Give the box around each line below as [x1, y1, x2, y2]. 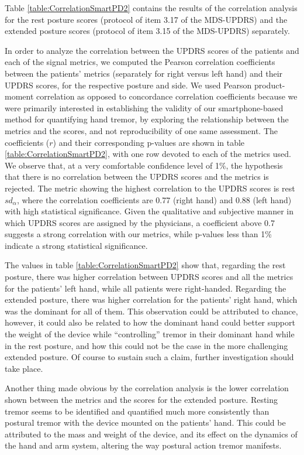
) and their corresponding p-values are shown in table [53, 136, 245, 148]
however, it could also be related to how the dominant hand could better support [5, 316, 295, 329]
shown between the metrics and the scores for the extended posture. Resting [5, 394, 278, 405]
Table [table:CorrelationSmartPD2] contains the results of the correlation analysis [5, 2, 298, 13]
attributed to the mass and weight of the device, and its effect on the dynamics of [5, 427, 298, 440]
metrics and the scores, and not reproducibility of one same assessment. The [5, 124, 278, 136]
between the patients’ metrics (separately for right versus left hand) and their [5, 67, 283, 79]
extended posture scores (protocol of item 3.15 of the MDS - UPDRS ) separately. [5, 25, 290, 37]
